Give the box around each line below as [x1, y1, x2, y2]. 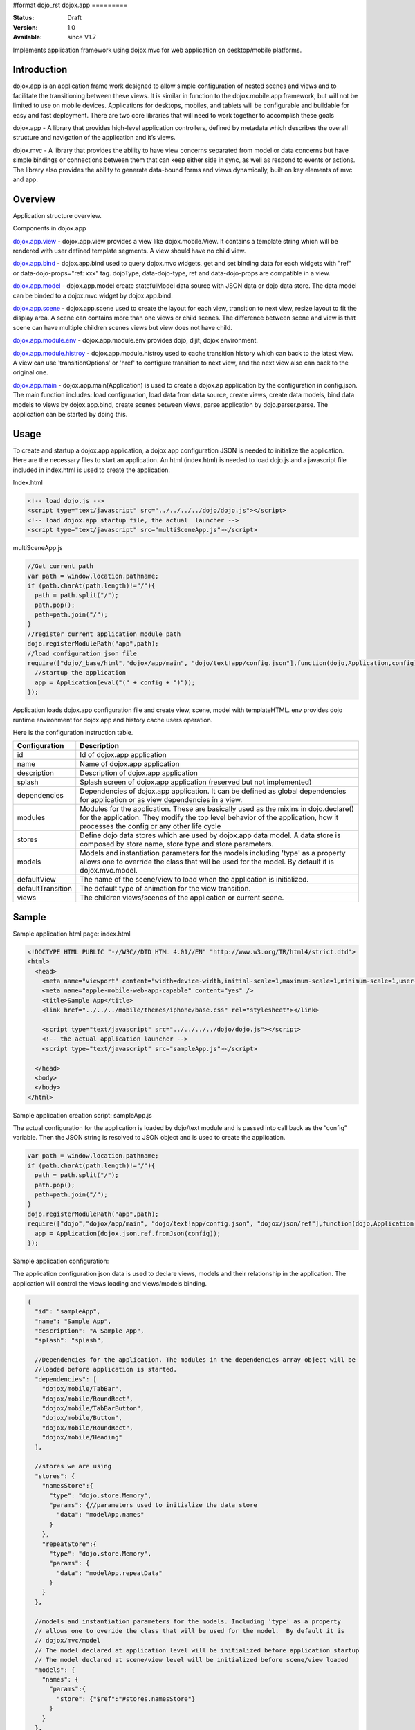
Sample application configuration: [12, 1257, 109, 1265]
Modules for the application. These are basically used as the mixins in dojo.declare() [80, 804, 354, 814]
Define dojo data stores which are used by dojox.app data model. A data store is [80, 830, 341, 840]
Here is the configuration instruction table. [12, 728, 133, 736]
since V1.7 [67, 33, 97, 42]
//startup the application [35, 668, 127, 677]
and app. [12, 175, 38, 183]
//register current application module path [27, 630, 181, 638]
